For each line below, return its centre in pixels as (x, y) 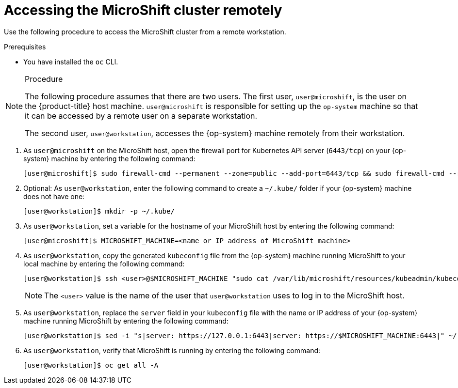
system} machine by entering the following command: (109, 158)
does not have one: (54, 196)
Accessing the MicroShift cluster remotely (143, 10)
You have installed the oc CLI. (71, 62)
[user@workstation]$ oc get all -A (91, 365)
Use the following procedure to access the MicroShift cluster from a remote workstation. (145, 31)
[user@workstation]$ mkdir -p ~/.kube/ (99, 211)
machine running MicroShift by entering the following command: (126, 321)
